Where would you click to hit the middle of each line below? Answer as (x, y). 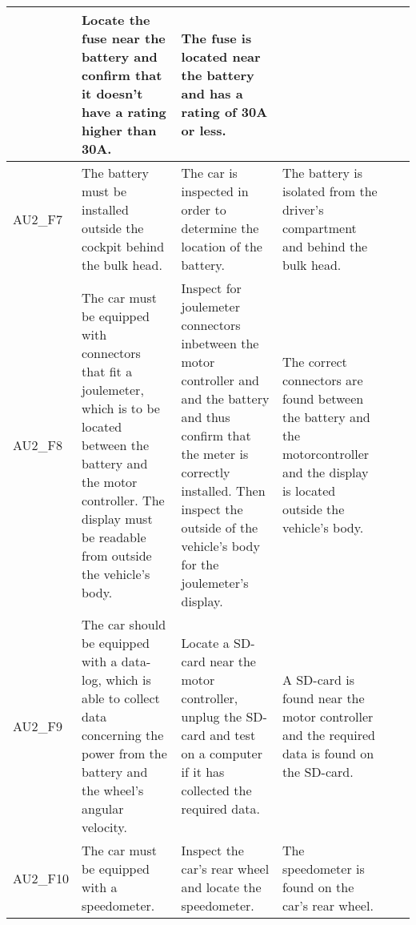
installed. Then (223, 491)
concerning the (123, 735)
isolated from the (330, 191)
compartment (319, 228)
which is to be (121, 408)
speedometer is (323, 869)
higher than (119, 130)
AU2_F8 (38, 444)
